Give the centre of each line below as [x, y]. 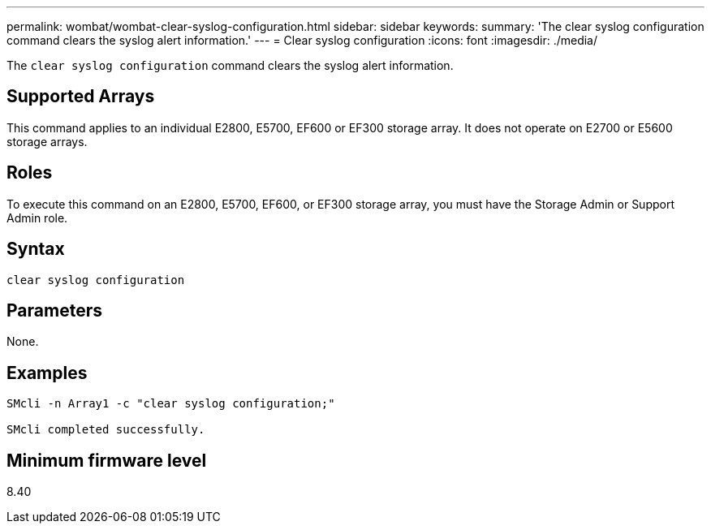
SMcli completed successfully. [106, 430]
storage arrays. [47, 141]
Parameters [54, 310]
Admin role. [37, 218]
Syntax [36, 249]
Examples [47, 373]
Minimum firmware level [107, 460]
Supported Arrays [81, 97]
